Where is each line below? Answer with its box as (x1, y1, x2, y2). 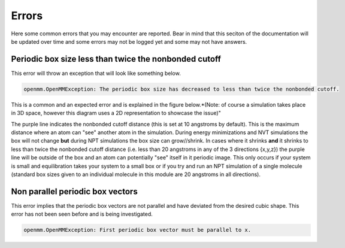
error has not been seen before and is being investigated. (11, 210, 153, 218)
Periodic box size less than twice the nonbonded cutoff (11, 54, 222, 64)
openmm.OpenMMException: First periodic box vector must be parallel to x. (23, 226, 252, 234)
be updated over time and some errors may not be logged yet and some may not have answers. (11, 38, 247, 45)
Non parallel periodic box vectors (11, 186, 138, 196)
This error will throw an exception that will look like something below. (11, 69, 181, 77)
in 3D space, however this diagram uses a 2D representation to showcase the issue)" (11, 110, 221, 117)
